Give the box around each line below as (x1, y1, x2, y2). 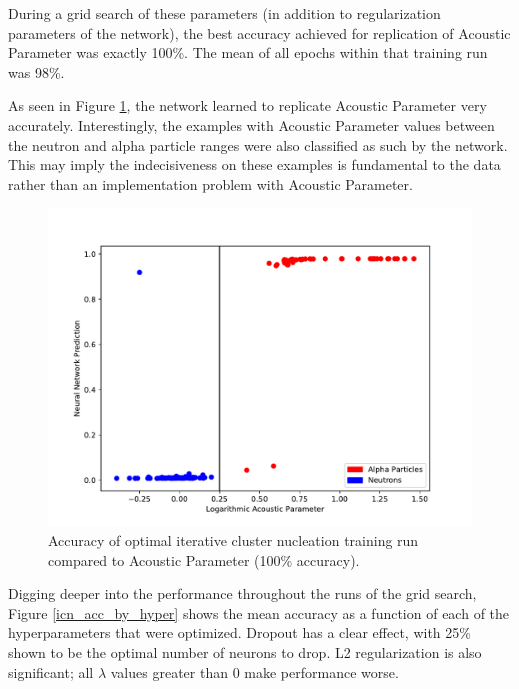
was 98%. (8, 61, 65, 82)
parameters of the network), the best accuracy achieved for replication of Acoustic (8, 22, 511, 43)
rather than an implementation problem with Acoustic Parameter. (8, 173, 413, 194)
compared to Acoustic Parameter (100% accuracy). (48, 549, 360, 570)
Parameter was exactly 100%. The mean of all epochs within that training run (8, 42, 488, 63)
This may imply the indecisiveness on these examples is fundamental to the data (8, 154, 501, 175)
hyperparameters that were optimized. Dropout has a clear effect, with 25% (8, 622, 471, 643)
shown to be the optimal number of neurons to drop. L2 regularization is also (8, 641, 482, 662)
